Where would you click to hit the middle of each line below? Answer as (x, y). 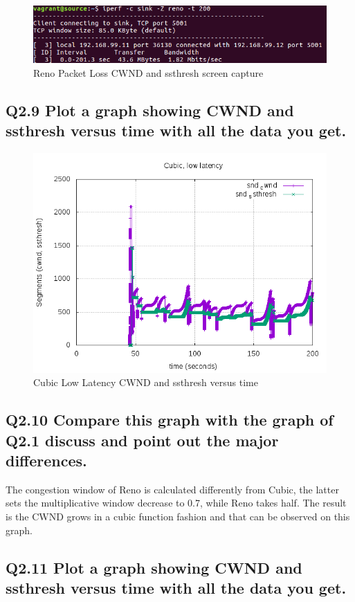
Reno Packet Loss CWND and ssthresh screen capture (148, 72)
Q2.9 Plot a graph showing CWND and (150, 110)
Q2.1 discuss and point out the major (142, 440)
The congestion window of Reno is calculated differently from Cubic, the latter (172, 489)
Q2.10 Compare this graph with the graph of (170, 420)
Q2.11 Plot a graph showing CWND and (154, 567)
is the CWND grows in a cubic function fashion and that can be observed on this (178, 517)
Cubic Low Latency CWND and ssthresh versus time (146, 382)
